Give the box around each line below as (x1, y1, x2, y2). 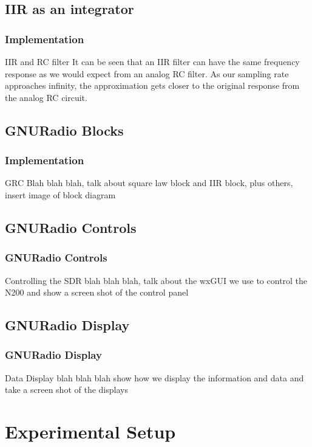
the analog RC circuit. (5, 91, 87, 103)
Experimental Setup (5, 419, 176, 444)
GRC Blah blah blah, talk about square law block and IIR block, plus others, (5, 176, 293, 189)
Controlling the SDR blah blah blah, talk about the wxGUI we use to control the (5, 274, 308, 286)
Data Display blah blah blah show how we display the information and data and (5, 371, 304, 384)
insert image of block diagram (5, 188, 116, 201)
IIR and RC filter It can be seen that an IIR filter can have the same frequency (5, 55, 300, 68)
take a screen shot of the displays (5, 383, 128, 396)
